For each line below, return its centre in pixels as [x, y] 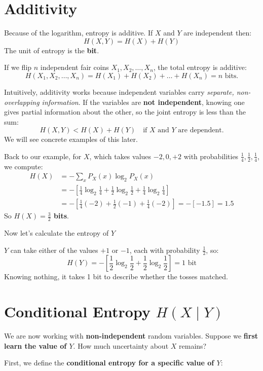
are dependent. [201, 131]
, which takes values [120, 156]
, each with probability [165, 250]
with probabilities [211, 156]
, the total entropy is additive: [200, 67]
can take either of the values [54, 250]
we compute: [24, 166]
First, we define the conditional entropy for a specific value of [109, 363]
